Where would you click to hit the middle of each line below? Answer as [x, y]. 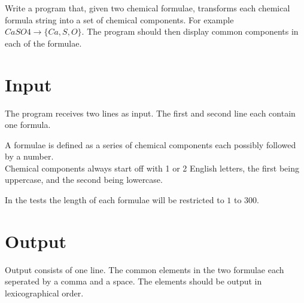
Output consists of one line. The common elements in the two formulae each [145, 269]
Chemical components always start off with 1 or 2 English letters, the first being [152, 168]
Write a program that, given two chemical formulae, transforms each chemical [148, 8]
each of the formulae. [43, 43]
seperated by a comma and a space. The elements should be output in [133, 281]
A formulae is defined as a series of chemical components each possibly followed [151, 144]
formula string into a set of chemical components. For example [119, 19]
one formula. [28, 125]
